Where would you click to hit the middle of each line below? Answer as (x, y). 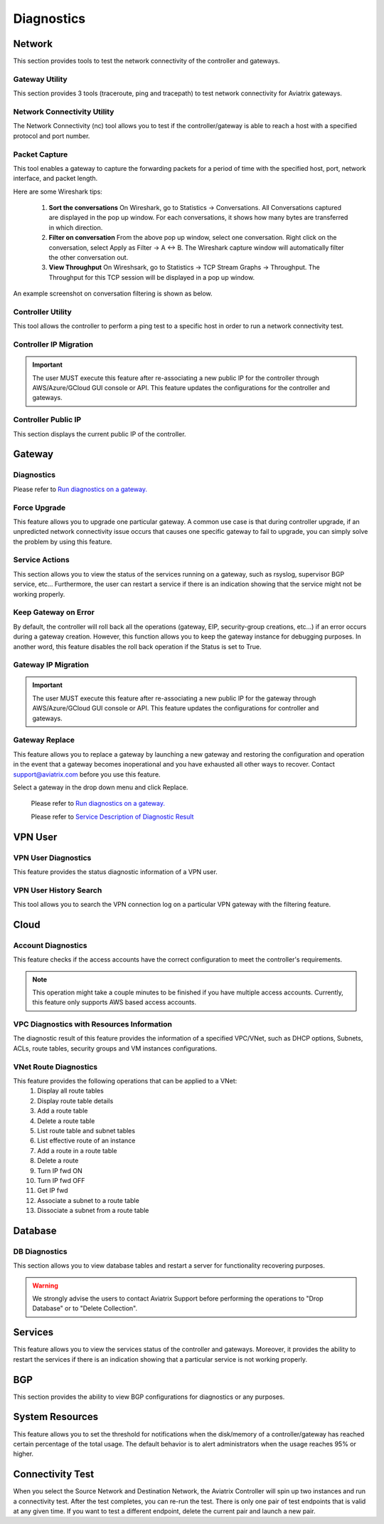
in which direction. (76, 227)
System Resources (56, 1417)
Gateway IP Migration (51, 665)
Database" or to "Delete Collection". (85, 1308)
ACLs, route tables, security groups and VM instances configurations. (115, 1048)
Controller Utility (43, 312)
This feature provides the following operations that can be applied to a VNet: (125, 1081)
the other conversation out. (89, 257)
